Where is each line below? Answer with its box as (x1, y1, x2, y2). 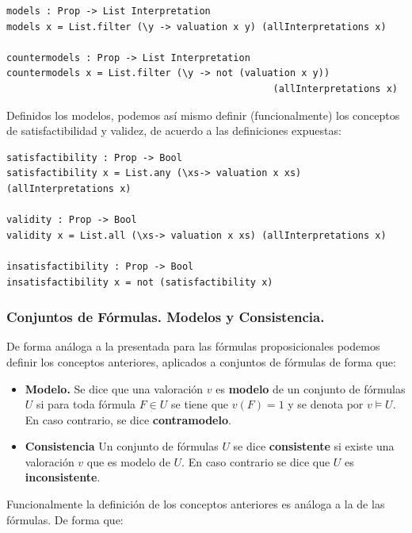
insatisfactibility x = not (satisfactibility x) (6, 276, 273, 288)
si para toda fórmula (36, 396, 136, 412)
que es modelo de (86, 453, 170, 470)
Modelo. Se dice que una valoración (25, 380, 204, 397)
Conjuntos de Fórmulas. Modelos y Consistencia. (6, 307, 325, 327)
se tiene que (171, 396, 229, 412)
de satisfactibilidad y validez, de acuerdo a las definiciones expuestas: (6, 122, 341, 139)
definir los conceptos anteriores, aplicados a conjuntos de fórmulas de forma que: (6, 353, 396, 370)
